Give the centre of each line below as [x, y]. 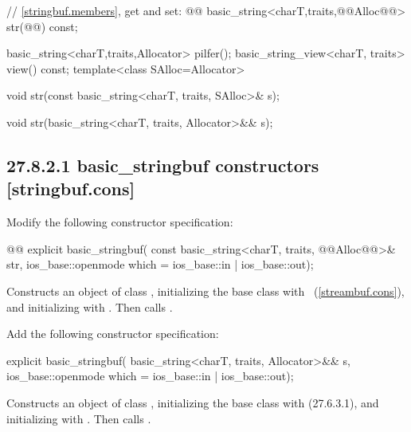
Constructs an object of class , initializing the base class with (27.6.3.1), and [193, 402]
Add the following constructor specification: [113, 334]
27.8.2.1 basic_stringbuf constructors [163, 165]
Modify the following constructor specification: [120, 222]
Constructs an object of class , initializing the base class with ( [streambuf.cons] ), [205, 291]
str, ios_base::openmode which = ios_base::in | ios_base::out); [160, 264]
